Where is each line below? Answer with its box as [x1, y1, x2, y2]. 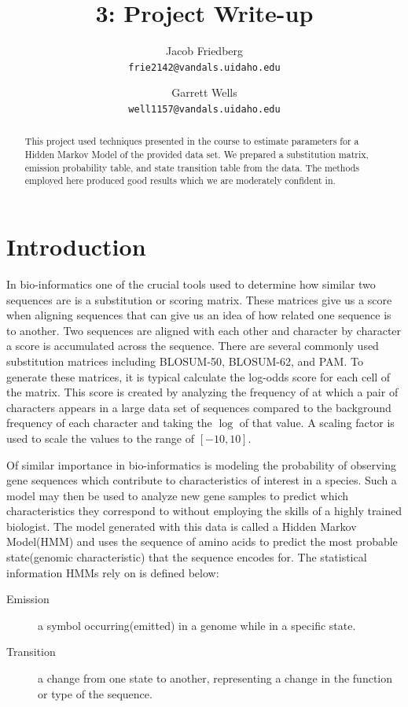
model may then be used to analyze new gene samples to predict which [6, 487, 348, 503]
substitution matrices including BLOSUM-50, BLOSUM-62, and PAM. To [6, 352, 363, 369]
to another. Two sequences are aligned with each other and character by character [6, 322, 402, 338]
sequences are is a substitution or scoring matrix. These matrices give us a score [6, 291, 392, 307]
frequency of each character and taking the [6, 414, 212, 431]
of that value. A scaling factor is [239, 414, 395, 431]
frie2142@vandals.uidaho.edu [128, 61, 281, 73]
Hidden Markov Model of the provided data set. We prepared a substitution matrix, [24, 148, 369, 161]
